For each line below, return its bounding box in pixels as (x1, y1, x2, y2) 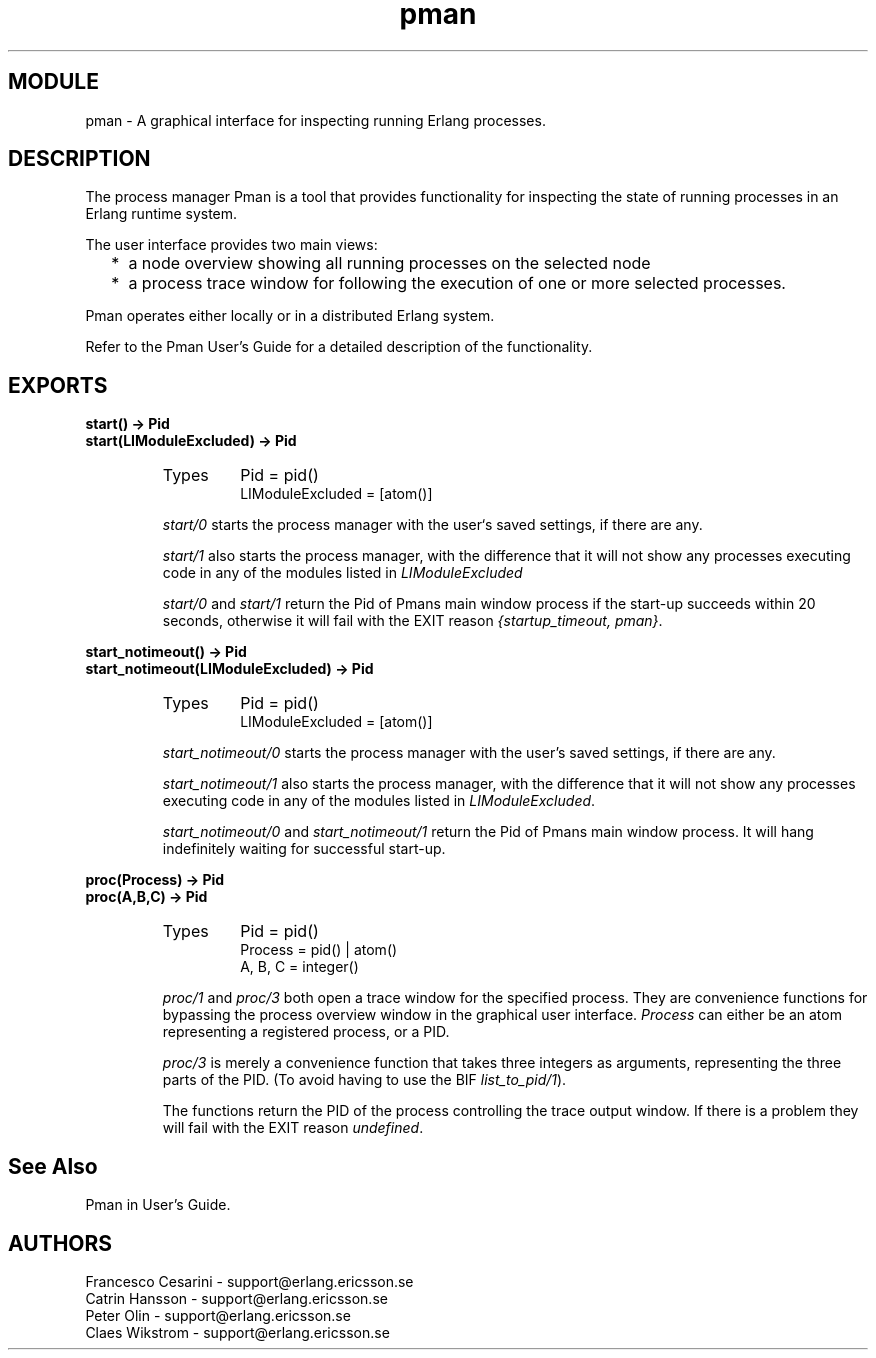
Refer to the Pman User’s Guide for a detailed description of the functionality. (85, 338, 593, 356)
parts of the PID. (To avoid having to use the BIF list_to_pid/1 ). (162, 1071, 567, 1089)
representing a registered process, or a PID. (162, 1023, 450, 1041)
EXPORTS (8, 372, 108, 398)
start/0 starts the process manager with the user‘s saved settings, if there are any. (162, 516, 703, 534)
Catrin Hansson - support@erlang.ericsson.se (85, 1289, 388, 1307)
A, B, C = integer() (240, 958, 359, 976)
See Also (8, 1153, 98, 1179)
